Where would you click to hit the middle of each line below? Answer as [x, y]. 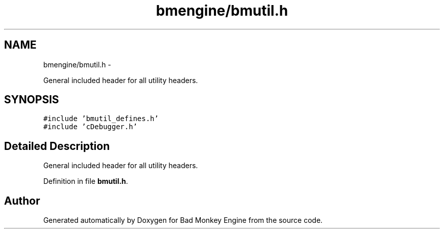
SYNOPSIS [32, 100]
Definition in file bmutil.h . [86, 181]
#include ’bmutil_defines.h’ [101, 119]
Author [22, 201]
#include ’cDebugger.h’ [90, 127]
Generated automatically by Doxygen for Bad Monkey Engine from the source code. [183, 220]
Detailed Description [57, 146]
